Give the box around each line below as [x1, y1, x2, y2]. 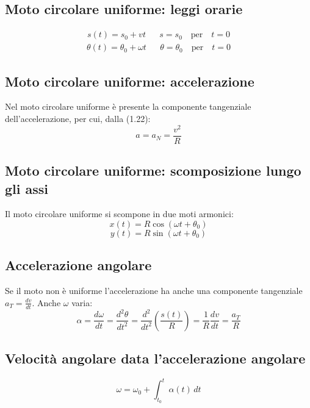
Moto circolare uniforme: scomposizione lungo [5, 161, 301, 180]
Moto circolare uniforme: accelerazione [5, 71, 254, 90]
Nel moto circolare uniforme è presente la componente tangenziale [5, 100, 251, 113]
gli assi [5, 179, 49, 198]
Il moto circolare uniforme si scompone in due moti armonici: [5, 207, 234, 220]
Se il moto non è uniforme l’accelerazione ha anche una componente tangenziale [5, 284, 303, 297]
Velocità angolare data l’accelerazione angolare [5, 348, 306, 367]
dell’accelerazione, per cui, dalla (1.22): [5, 112, 151, 125]
